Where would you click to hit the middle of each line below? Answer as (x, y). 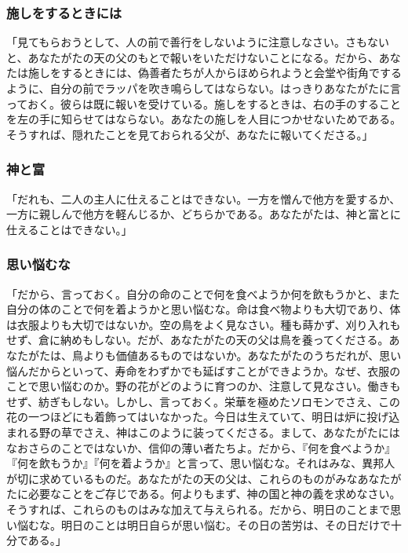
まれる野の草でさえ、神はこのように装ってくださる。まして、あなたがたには (203, 432)
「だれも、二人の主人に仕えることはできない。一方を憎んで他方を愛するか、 (204, 198)
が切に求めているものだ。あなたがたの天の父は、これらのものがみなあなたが (204, 478)
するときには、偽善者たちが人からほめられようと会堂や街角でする (231, 73)
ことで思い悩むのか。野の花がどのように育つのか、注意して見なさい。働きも (204, 386)
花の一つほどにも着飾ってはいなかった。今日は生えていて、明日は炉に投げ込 (203, 417)
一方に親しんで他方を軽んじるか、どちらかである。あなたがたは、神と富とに (204, 214)
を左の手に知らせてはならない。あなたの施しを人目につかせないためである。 (204, 119)
